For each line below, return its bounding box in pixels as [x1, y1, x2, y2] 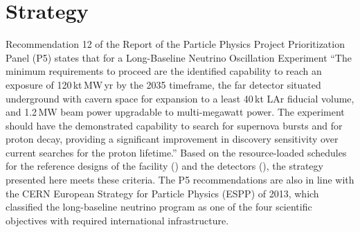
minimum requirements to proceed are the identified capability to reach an [6, 64, 322, 78]
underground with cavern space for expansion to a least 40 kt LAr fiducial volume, [6, 91, 354, 105]
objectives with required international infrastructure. [6, 213, 229, 227]
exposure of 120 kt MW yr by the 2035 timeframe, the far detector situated [6, 77, 321, 91]
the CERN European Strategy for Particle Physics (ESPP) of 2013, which [6, 186, 319, 200]
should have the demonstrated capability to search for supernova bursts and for [6, 118, 343, 132]
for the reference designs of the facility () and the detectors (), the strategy [6, 159, 323, 173]
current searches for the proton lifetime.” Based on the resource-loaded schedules [6, 145, 347, 159]
